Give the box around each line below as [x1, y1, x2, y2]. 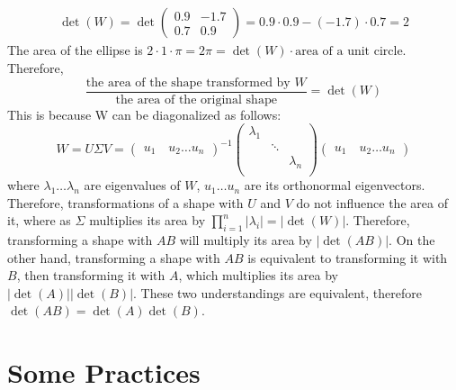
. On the [389, 231, 435, 249]
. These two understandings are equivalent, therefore [133, 283, 422, 302]
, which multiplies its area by [178, 266, 339, 285]
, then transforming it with [16, 266, 165, 285]
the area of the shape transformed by [85, 76, 291, 89]
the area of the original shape [115, 93, 277, 106]
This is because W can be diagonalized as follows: [7, 104, 282, 123]
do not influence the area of [296, 193, 448, 212]
